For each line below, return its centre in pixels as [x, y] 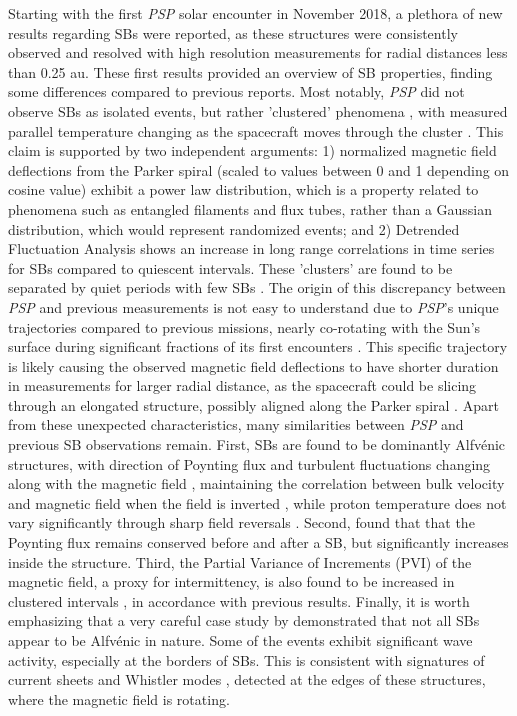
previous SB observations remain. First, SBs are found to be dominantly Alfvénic [257, 444]
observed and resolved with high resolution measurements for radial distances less [258, 52]
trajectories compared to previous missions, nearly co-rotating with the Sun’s [244, 326]
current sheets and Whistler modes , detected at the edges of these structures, [247, 679]
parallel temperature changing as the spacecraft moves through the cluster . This [256, 130]
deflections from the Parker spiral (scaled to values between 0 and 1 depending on [259, 169]
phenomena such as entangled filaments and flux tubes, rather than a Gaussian [250, 208]
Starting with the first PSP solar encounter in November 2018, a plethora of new [255, 13]
